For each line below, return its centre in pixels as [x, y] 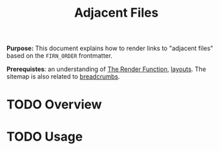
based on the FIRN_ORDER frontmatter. [60, 56]
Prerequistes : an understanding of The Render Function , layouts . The [107, 69]
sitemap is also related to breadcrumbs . [63, 77]
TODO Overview [54, 105]
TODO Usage [45, 136]
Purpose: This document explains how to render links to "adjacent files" [110, 48]
